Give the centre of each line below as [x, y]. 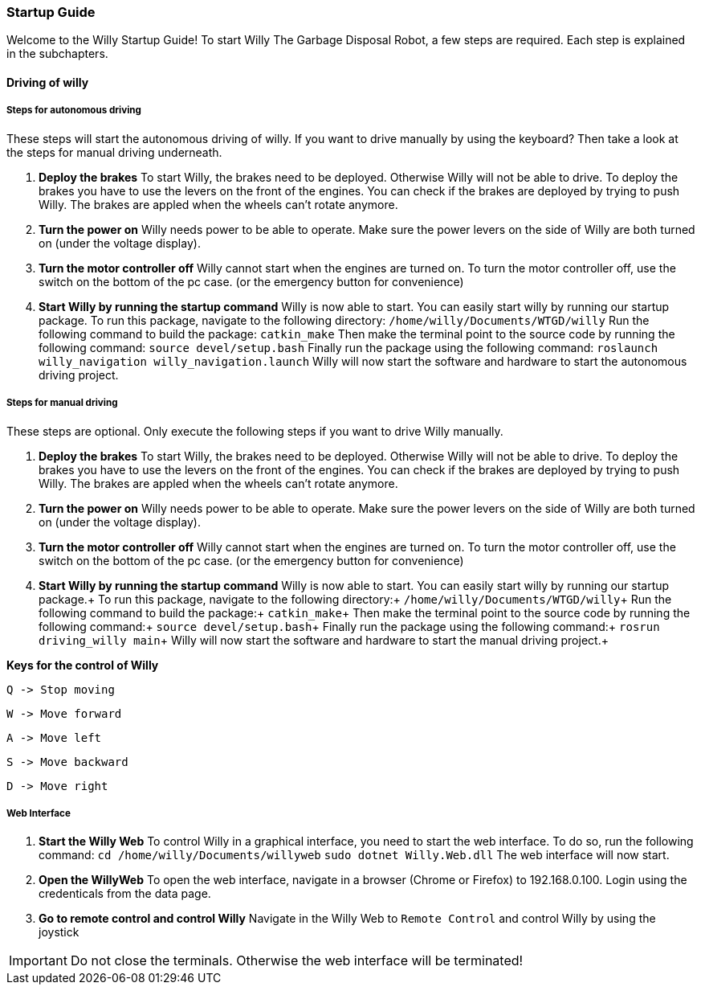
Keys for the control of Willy [83, 665]
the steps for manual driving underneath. [114, 152]
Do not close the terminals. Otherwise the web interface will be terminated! [297, 961]
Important [38, 961]
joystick [59, 932]
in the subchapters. [57, 54]
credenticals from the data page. [125, 894]
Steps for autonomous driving [74, 111]
